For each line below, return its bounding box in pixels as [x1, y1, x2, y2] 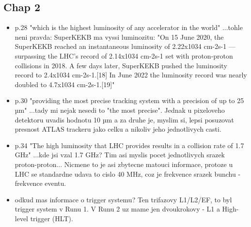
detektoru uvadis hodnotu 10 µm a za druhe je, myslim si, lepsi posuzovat [15, 114, 234, 124]
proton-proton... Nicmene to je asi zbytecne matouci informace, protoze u [15, 159, 233, 169]
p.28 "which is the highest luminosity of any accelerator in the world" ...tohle [15, 22, 243, 32]
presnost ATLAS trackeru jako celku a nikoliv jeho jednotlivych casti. [15, 124, 221, 134]
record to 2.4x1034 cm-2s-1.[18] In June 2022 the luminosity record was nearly [15, 70, 247, 80]
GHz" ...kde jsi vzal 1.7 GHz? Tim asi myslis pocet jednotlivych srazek [15, 150, 225, 160]
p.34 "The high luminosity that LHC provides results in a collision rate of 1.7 [15, 140, 244, 150]
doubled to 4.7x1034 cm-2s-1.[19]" [15, 79, 115, 89]
